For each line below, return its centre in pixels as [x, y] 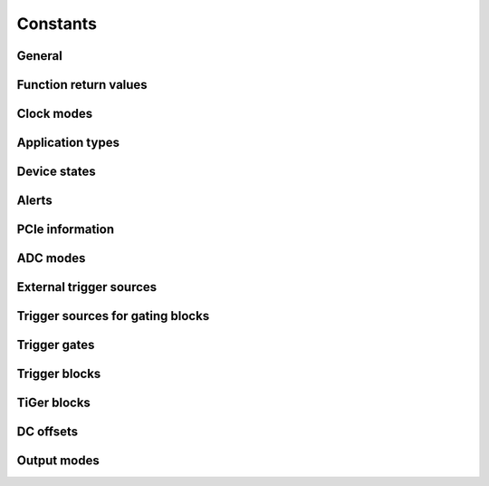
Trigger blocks [59, 374]
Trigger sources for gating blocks [113, 316]
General [40, 56]
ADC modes [51, 258]
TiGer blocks [53, 403]
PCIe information [66, 230]
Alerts [35, 201]
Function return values [82, 85]
